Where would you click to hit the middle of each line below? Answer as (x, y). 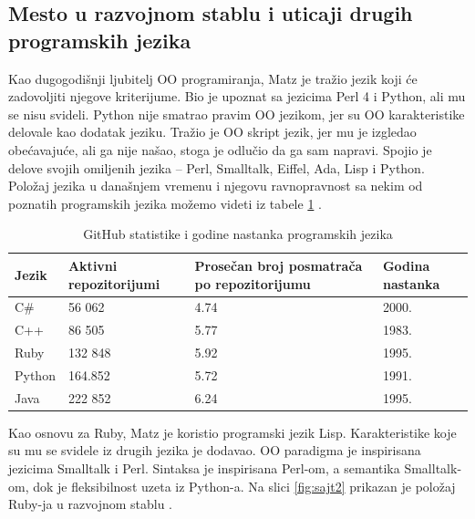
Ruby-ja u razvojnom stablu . (91, 504)
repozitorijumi (114, 283)
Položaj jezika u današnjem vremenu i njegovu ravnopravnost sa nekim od (216, 186)
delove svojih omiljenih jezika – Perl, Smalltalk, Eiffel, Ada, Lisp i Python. (217, 167)
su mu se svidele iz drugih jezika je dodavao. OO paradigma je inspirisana (215, 450)
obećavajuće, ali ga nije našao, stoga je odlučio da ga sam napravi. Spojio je (220, 149)
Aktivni (93, 265)
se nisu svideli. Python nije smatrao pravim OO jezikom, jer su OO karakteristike (237, 114)
